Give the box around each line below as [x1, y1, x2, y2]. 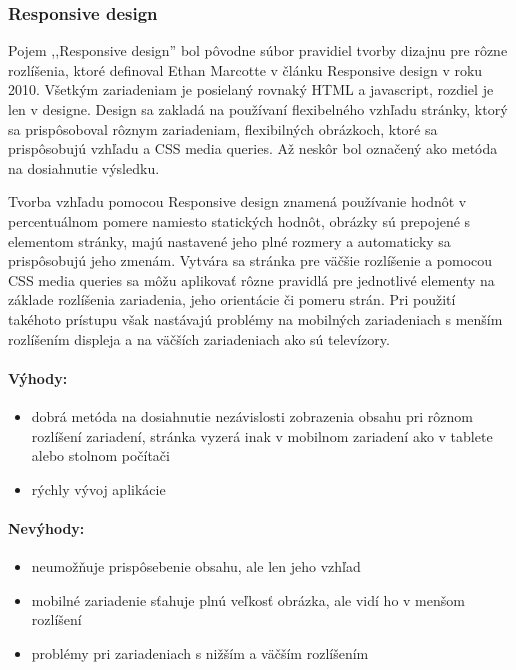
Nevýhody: [8, 517, 85, 538]
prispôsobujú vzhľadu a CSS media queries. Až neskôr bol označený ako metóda [8, 138, 498, 159]
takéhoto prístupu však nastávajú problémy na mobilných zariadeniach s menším [8, 308, 503, 329]
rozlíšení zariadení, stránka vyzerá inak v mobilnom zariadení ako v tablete [31, 425, 493, 446]
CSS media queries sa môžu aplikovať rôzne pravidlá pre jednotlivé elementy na [8, 269, 495, 290]
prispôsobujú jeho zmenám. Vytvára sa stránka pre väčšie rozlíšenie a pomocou [8, 250, 493, 271]
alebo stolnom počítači [31, 445, 170, 466]
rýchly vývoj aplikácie [31, 478, 166, 499]
